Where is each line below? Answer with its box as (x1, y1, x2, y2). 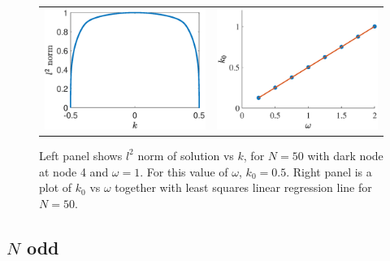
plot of (39, 179, 72, 196)
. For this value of (140, 163, 228, 180)
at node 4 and (39, 163, 109, 180)
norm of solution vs (137, 146, 234, 163)
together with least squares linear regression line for (115, 179, 372, 196)
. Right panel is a (286, 163, 372, 180)
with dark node (307, 146, 383, 163)
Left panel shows (39, 146, 123, 163)
